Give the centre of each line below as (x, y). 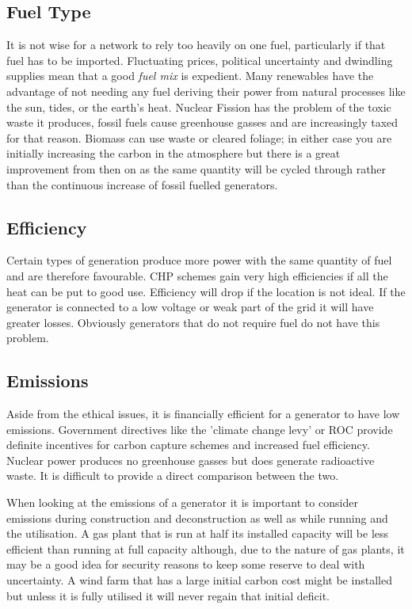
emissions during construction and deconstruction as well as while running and (197, 518)
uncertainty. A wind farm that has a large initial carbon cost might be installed (199, 580)
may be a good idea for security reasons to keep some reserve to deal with (186, 564)
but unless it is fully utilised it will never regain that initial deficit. (168, 595)
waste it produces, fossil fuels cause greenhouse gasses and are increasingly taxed (202, 122)
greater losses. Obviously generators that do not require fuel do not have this (193, 322)
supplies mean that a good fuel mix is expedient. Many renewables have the (190, 76)
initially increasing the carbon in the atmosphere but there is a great (174, 153)
